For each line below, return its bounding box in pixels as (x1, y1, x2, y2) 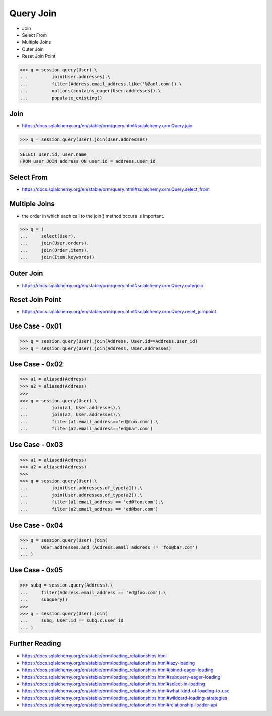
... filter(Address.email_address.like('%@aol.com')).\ (20, 81, 182, 87)
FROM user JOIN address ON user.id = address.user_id (20, 159, 156, 164)
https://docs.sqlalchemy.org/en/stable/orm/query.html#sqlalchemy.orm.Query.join (22, 123, 193, 129)
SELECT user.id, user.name (20, 151, 87, 157)
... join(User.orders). (20, 240, 89, 246)
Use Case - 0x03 (9, 440, 63, 449)
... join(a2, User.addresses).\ (20, 412, 121, 418)
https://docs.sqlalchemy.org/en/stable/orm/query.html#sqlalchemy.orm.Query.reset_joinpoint (22, 309, 216, 315)
